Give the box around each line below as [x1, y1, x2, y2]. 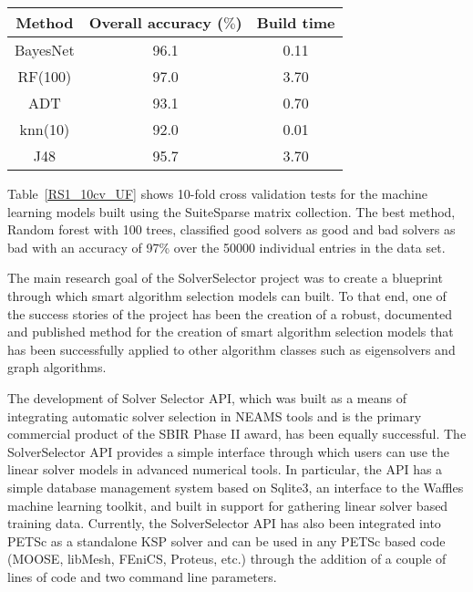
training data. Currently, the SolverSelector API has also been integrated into [7, 514, 441, 533]
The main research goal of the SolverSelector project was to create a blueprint [7, 268, 443, 287]
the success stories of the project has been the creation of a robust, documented [7, 304, 452, 323]
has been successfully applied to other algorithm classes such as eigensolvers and [7, 339, 456, 358]
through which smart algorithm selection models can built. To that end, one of [7, 286, 447, 305]
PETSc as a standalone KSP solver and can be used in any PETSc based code [7, 531, 446, 550]
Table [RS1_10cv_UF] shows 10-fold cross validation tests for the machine [7, 184, 427, 203]
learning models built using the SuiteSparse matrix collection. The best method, [7, 202, 456, 221]
